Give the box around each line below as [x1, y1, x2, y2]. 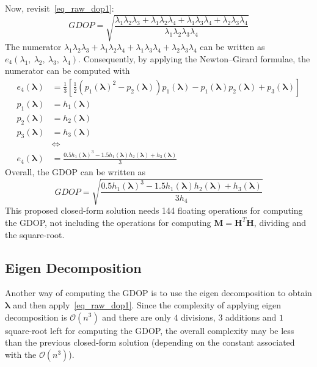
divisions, [181, 310, 216, 323]
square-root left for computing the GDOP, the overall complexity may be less [5, 324, 294, 336]
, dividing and [253, 216, 307, 228]
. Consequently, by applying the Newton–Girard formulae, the [78, 52, 310, 65]
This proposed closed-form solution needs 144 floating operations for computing [5, 204, 303, 217]
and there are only [102, 310, 171, 323]
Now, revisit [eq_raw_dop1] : [5, 2, 114, 14]
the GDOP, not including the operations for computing [5, 216, 211, 228]
